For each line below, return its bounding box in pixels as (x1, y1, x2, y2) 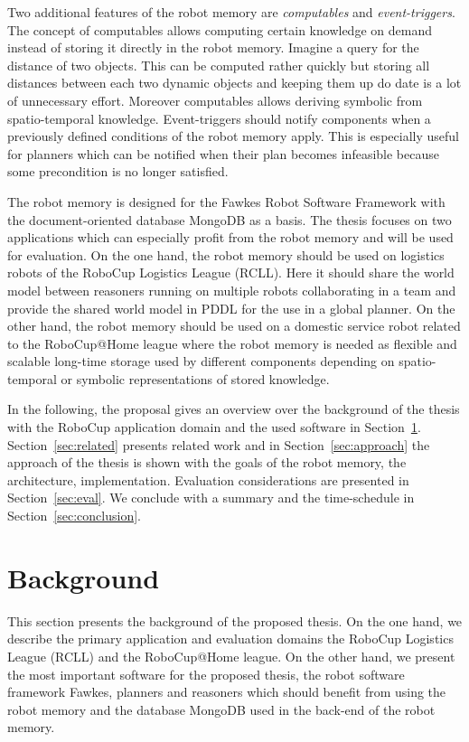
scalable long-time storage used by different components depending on (7, 352, 395, 371)
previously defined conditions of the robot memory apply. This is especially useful (7, 127, 459, 146)
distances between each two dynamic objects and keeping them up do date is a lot (7, 73, 462, 92)
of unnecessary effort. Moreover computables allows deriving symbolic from (7, 90, 423, 109)
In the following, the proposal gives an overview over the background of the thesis (7, 399, 460, 418)
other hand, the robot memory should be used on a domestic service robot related (7, 316, 461, 335)
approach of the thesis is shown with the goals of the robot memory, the (7, 453, 407, 472)
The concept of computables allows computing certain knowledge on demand (7, 20, 432, 39)
